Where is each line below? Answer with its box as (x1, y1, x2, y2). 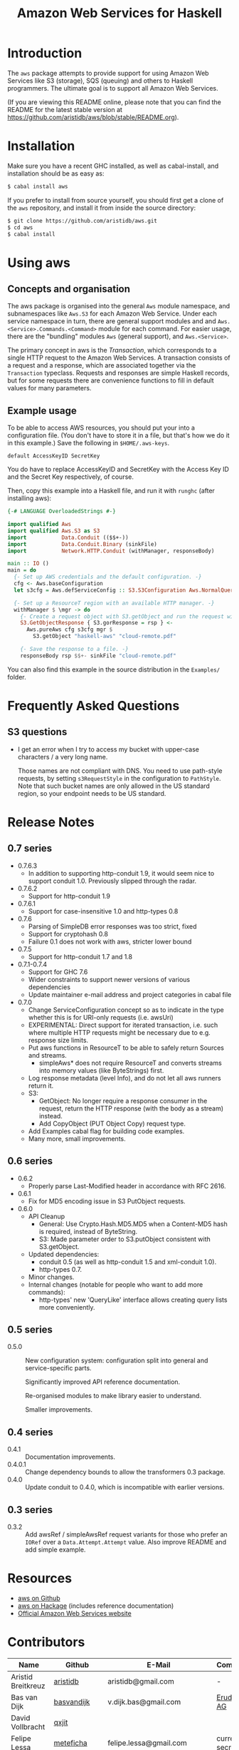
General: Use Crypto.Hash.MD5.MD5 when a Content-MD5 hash (38, 1219, 228, 1228)
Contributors (7, 1634, 85, 1650)
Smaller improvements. (25, 1405, 92, 1414)
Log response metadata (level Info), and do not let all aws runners (28, 1073, 222, 1082)
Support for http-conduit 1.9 (28, 891, 110, 900)
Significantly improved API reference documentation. (25, 1377, 181, 1386)
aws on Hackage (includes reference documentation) (17, 1602, 174, 1610)
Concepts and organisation (7, 283, 130, 295)
